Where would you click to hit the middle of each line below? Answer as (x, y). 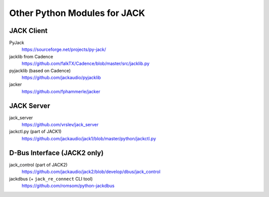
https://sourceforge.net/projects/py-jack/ (64, 49)
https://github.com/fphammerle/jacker (61, 91)
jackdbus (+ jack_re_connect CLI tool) (51, 179)
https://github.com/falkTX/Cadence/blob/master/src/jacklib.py (85, 64)
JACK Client (28, 31)
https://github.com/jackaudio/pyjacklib (61, 78)
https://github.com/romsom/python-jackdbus (68, 186)
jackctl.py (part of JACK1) (35, 132)
